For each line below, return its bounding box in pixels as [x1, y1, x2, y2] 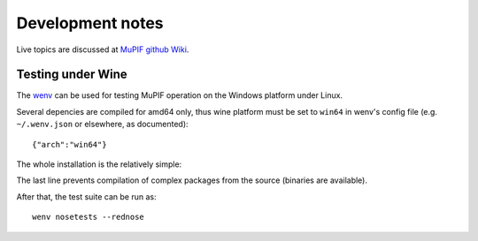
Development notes [16, 13, 164, 33]
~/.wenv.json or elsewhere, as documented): [16, 119, 189, 130]
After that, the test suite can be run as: [16, 191, 157, 202]
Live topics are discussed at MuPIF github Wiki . [16, 44, 189, 55]
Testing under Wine [16, 67, 127, 82]
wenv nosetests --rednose [32, 212, 145, 222]
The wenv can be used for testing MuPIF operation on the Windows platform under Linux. [16, 90, 343, 101]
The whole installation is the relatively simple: [16, 159, 182, 169]
